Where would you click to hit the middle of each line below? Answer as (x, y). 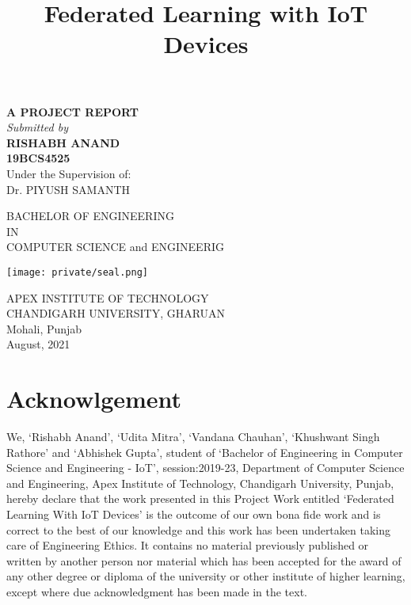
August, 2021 (38, 344)
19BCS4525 (38, 158)
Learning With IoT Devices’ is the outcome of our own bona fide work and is (194, 514)
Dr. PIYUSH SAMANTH (68, 189)
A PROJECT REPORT (73, 111)
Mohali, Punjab (44, 328)
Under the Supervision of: (69, 173)
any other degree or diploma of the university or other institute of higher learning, (206, 576)
